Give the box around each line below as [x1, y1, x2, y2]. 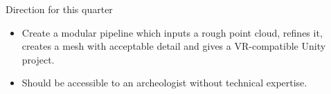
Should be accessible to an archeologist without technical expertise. [21, 75, 307, 90]
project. [21, 52, 55, 66]
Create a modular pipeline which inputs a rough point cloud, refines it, [21, 25, 323, 39]
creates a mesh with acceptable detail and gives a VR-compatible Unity [21, 39, 326, 53]
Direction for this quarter [6, 2, 113, 16]
